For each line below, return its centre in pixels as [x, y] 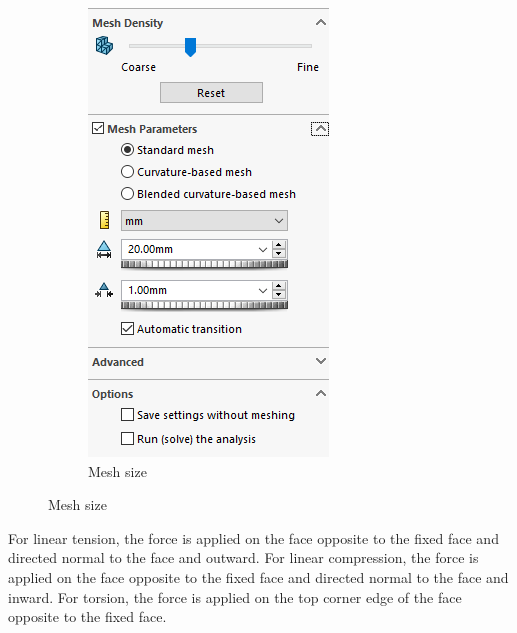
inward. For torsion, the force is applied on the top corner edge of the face [235, 596]
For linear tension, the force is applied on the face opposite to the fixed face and [253, 537]
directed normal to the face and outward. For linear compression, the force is [243, 557]
